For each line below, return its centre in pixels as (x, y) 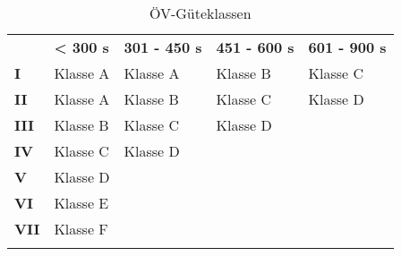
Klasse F (81, 229)
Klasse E (81, 203)
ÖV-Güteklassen (200, 13)
